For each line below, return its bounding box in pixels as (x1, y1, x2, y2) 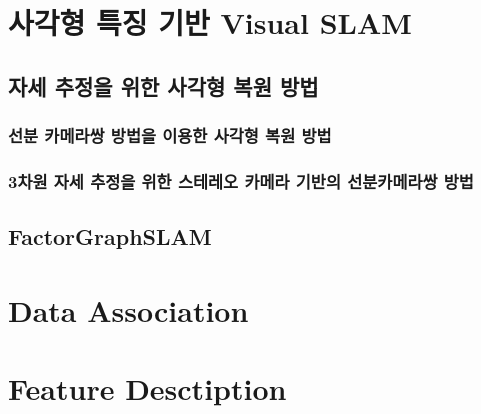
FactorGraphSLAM (8, 221, 212, 252)
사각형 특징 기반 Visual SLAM (8, 2, 412, 43)
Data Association (8, 289, 249, 330)
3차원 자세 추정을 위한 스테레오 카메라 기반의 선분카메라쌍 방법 (8, 168, 474, 193)
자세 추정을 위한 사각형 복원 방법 (8, 70, 319, 101)
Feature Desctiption (8, 368, 287, 409)
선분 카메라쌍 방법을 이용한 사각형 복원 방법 (8, 123, 332, 148)
